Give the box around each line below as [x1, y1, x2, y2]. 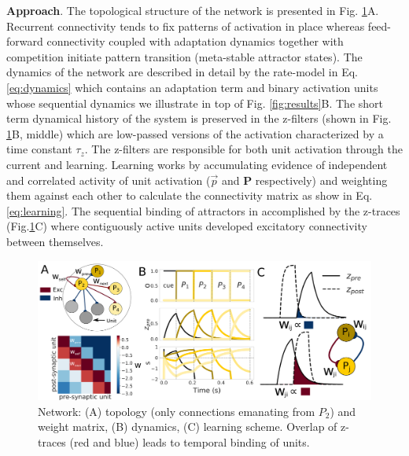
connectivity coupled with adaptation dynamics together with [46, 33, 344, 50]
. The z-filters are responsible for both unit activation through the [84, 141, 403, 157]
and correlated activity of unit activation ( [6, 171, 211, 188]
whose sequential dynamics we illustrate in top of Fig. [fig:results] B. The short [6, 94, 384, 111]
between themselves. [6, 233, 104, 249]
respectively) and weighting [255, 171, 388, 188]
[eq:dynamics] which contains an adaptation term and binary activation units [6, 79, 378, 95]
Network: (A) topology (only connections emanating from [38, 403, 315, 419]
